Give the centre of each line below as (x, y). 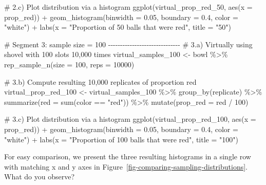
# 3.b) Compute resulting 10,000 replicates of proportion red (100, 81)
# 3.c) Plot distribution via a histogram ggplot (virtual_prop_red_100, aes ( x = (130, 119)
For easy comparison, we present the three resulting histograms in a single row (128, 156)
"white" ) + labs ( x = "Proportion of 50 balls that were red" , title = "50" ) (118, 27)
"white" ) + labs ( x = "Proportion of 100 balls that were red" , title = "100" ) (121, 139)
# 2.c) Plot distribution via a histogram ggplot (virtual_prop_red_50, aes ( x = (128, 7)
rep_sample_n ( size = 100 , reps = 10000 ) (69, 64)
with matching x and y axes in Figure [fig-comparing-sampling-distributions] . (126, 166)
